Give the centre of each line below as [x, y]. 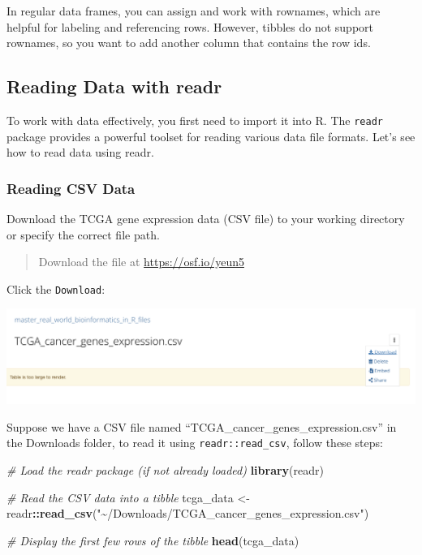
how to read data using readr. [80, 152]
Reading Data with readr [114, 86]
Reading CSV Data [71, 188]
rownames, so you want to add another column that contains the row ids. [189, 43]
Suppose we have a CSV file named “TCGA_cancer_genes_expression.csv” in [202, 426]
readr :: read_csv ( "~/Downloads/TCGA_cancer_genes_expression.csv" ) [188, 513]
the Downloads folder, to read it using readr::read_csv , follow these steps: [195, 443]
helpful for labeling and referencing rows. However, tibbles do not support [190, 26]
